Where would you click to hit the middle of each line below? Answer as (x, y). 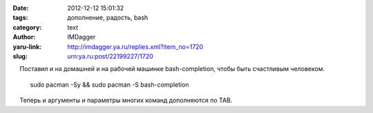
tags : (20, 18)
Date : (21, 8)
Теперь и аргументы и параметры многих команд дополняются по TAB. (126, 101)
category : (27, 27)
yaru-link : (27, 47)
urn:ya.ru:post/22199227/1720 (110, 56)
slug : (20, 56)
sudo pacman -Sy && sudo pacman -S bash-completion (109, 84)
